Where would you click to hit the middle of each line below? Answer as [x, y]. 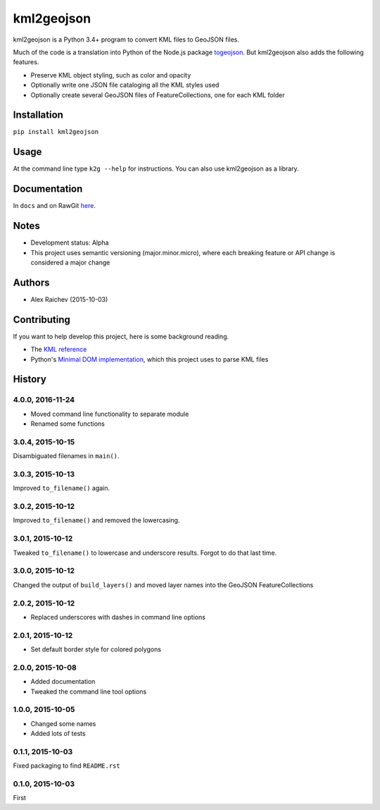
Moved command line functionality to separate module [110, 414]
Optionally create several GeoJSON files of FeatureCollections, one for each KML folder [158, 94]
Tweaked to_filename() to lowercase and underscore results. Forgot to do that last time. [145, 553]
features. [26, 62]
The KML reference [59, 350]
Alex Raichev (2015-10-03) [69, 299]
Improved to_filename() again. [62, 488]
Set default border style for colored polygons [96, 649]
